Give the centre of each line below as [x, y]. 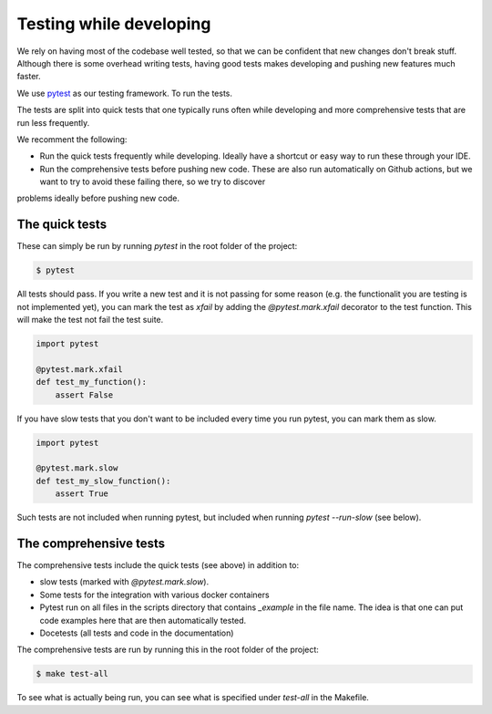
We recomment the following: [72, 139]
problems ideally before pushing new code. [98, 198]
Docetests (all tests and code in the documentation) [137, 633]
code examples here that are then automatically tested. [143, 620]
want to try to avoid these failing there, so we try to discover [153, 181]
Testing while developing [114, 24]
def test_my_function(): [92, 382]
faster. [29, 77]
